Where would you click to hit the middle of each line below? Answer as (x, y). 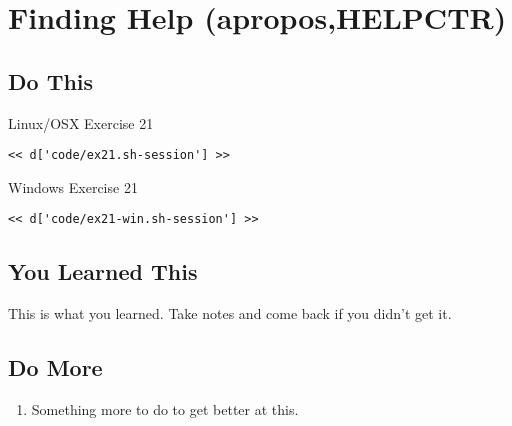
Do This (51, 80)
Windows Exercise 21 (73, 186)
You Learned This (103, 271)
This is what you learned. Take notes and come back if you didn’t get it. (230, 313)
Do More (55, 367)
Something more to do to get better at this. (165, 409)
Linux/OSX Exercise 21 (81, 122)
